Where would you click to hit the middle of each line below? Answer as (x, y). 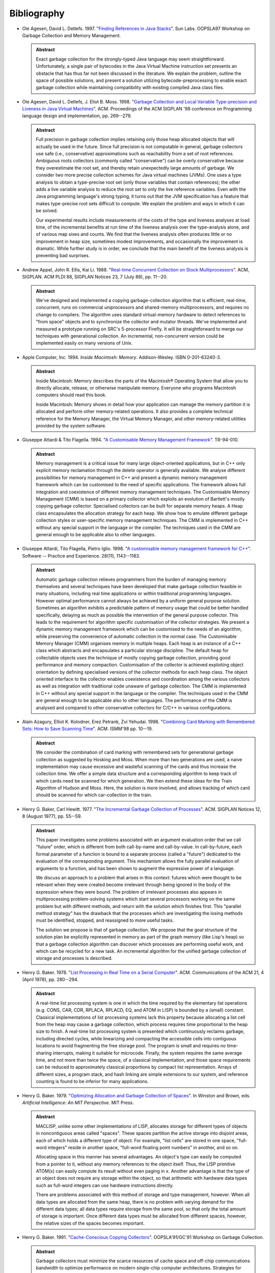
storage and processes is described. (74, 958)
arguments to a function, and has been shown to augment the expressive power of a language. (135, 868)
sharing (44, 1053)
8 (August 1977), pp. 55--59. (52, 816)
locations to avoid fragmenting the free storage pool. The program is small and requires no (131, 1046)
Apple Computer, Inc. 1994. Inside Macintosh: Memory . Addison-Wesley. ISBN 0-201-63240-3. (122, 357)
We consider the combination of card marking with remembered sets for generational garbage (135, 752)
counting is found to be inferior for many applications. (92, 1082)
